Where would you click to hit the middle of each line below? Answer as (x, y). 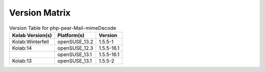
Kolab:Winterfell (30, 41)
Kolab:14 (22, 48)
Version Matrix (40, 13)
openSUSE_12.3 (75, 48)
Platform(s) (71, 35)
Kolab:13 (22, 61)
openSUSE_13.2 (75, 41)
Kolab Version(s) (32, 35)
